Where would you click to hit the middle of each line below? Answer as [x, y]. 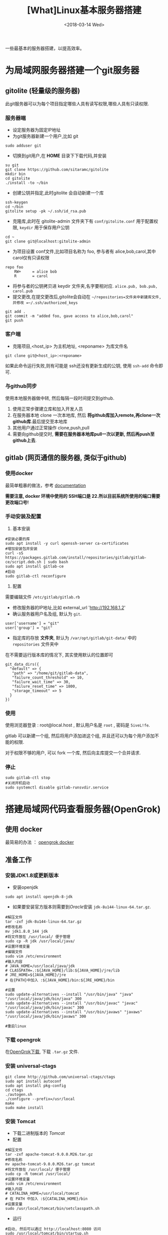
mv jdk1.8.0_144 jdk [27, 932]
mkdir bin [16, 174]
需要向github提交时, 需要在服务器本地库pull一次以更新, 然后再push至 [83, 434]
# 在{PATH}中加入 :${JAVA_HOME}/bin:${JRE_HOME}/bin [60, 981]
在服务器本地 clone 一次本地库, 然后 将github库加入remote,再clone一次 [86, 415]
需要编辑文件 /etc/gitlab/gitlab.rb [43, 597]
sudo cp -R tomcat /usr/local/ [38, 1174]
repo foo [14, 268]
